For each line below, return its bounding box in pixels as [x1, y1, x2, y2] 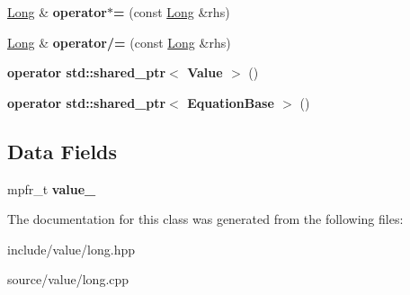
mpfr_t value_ [7, 179, 96, 198]
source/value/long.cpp [7, 270, 129, 289]
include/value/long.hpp [7, 239, 135, 258]
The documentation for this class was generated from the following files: [7, 210, 404, 228]
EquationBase [187, 93, 274, 112]
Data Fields [7, 137, 118, 165]
